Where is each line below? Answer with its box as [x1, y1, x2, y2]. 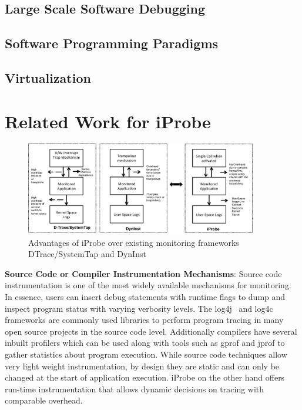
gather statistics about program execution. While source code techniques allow [5, 348, 287, 360]
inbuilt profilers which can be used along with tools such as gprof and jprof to [5, 336, 285, 349]
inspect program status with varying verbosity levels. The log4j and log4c [5, 302, 273, 314]
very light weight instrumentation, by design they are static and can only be [5, 359, 280, 372]
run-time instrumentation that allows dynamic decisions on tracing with [5, 382, 264, 395]
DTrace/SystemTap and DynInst [28, 248, 146, 260]
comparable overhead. [5, 394, 83, 406]
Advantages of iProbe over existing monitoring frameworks [28, 236, 239, 248]
